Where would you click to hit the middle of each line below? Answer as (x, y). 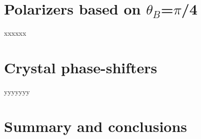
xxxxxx (15, 33)
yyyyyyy (17, 91)
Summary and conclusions (96, 126)
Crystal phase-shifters (81, 67)
